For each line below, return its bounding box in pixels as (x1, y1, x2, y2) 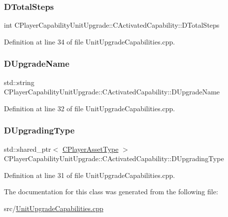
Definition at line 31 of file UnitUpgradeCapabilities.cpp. (4, 170, 175, 180)
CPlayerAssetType (62, 143, 119, 154)
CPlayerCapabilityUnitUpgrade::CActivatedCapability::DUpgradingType (4, 153, 224, 164)
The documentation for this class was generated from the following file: (4, 186, 218, 197)
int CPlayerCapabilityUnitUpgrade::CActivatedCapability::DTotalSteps (4, 20, 220, 30)
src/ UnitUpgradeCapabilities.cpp (4, 203, 103, 213)
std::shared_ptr (4, 143, 51, 154)
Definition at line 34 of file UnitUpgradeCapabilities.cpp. (4, 36, 175, 46)
